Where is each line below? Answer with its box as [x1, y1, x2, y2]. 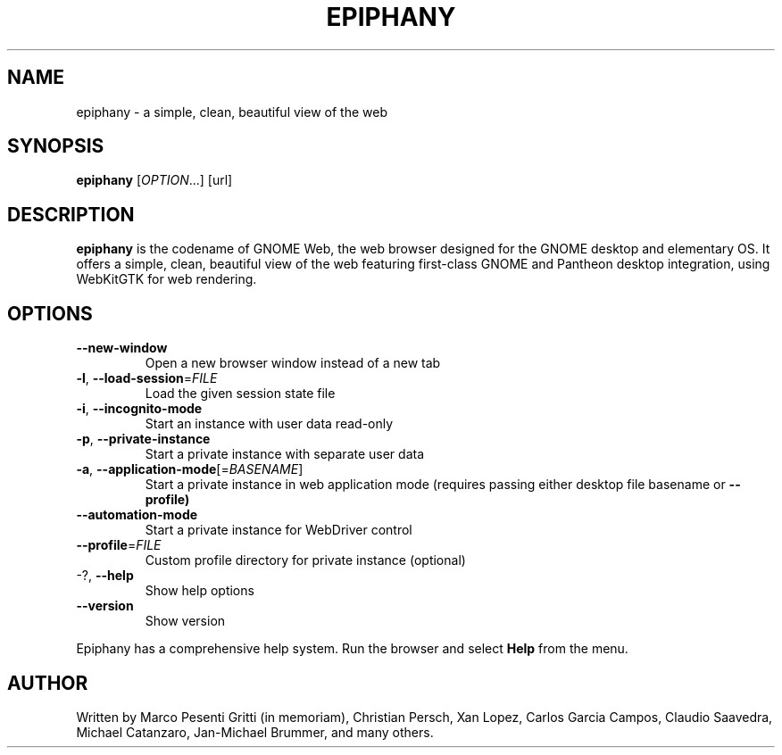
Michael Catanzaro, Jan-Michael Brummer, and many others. [76, 724, 434, 740]
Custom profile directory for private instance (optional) [145, 552, 466, 568]
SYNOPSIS [7, 135, 104, 158]
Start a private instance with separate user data [145, 446, 425, 462]
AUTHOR [7, 671, 88, 694]
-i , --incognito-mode [76, 401, 203, 417]
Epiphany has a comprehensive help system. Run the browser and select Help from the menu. [76, 641, 628, 657]
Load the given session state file [145, 386, 336, 402]
